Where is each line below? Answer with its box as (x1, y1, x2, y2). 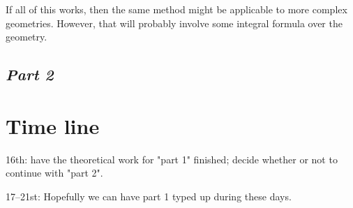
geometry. (6, 29, 47, 44)
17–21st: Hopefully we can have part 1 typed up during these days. (6, 188, 292, 203)
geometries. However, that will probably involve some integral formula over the (6, 15, 343, 30)
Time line (6, 111, 100, 140)
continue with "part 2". (6, 165, 103, 180)
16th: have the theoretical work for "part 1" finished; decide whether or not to (6, 151, 338, 166)
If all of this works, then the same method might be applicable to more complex (6, 2, 347, 16)
